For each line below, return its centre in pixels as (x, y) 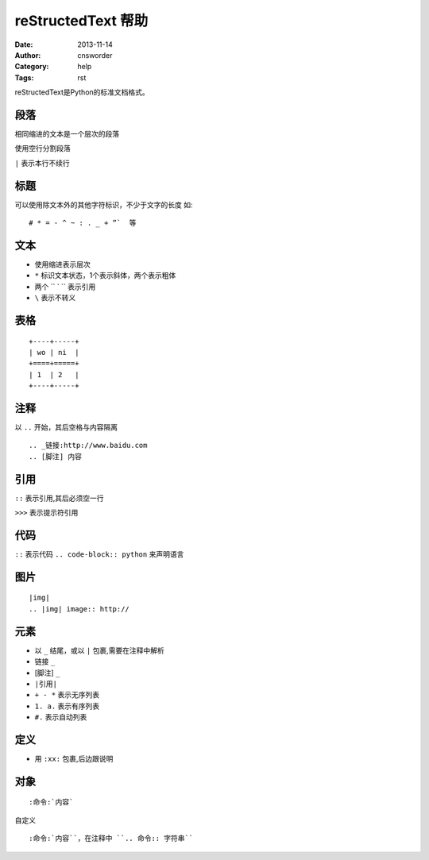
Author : (28, 55)
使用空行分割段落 (43, 148)
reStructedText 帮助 (81, 21)
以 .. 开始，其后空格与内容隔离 (66, 427)
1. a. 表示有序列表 (67, 706)
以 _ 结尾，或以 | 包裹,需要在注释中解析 (99, 650)
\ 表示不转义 (55, 298)
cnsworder (95, 55)
